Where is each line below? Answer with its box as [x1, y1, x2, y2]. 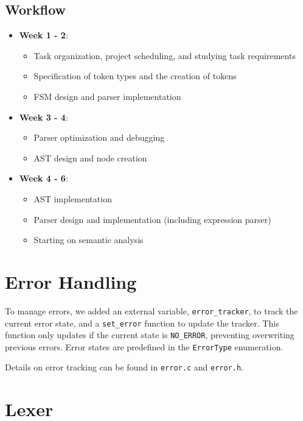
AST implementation [33, 192, 112, 205]
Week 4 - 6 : [19, 172, 68, 185]
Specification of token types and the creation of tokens [33, 69, 237, 82]
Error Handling [5, 269, 137, 294]
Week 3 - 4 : [19, 110, 68, 123]
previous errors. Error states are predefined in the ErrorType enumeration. [5, 340, 284, 353]
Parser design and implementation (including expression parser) [33, 213, 271, 225]
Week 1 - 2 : [19, 29, 68, 41]
